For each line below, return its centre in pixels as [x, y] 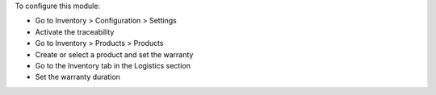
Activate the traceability [75, 31]
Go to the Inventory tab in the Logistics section [113, 65]
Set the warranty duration [78, 77]
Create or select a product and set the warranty [114, 54]
